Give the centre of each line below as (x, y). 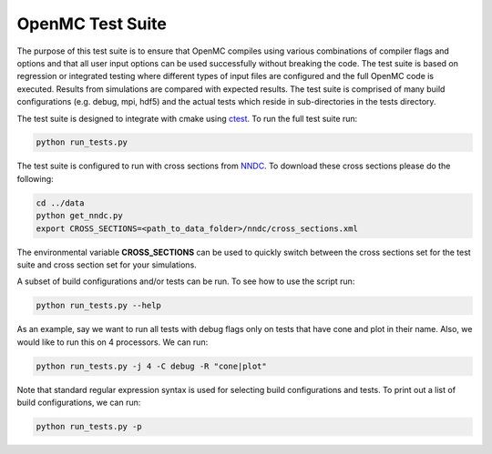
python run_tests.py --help (98, 306)
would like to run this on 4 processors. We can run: (113, 342)
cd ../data (60, 203)
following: (35, 178)
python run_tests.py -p (89, 427)
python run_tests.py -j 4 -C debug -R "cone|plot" (152, 366)
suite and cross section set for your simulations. (107, 265)
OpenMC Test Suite (92, 24)
